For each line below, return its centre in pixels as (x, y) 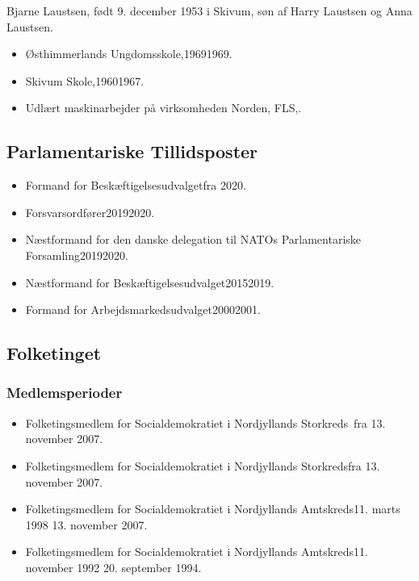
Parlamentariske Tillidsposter (132, 151)
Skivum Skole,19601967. (85, 80)
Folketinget (54, 353)
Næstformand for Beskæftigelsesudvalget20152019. (150, 282)
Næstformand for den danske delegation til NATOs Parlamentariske (193, 239)
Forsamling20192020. (77, 255)
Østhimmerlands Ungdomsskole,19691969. (129, 54)
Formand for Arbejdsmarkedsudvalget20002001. (143, 309)
